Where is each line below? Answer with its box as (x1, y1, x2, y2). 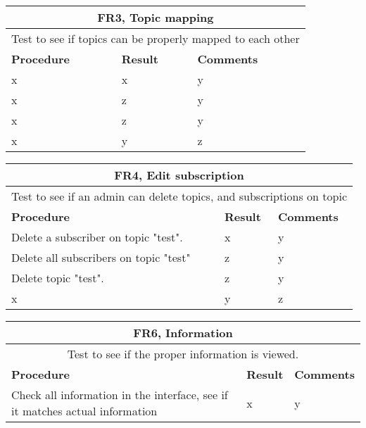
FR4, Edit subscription (114, 167, 244, 183)
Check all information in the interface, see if (11, 386, 228, 403)
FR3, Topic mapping (97, 9, 214, 25)
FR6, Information (133, 325, 233, 341)
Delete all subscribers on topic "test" (11, 249, 191, 265)
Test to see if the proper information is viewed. (67, 346, 299, 362)
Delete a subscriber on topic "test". (11, 229, 183, 245)
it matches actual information (11, 403, 158, 419)
